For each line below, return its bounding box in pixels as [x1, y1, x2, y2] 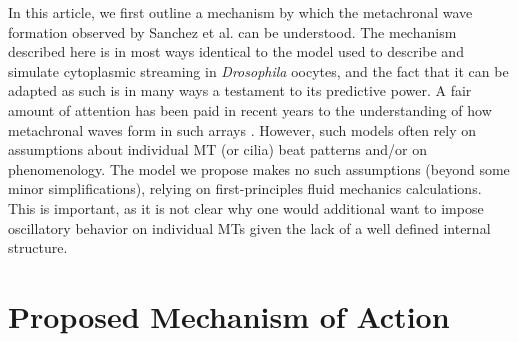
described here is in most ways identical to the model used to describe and [8, 41, 464, 62]
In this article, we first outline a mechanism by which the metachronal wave [8, 2, 473, 22]
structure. [8, 237, 68, 258]
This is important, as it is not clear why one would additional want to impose [8, 197, 484, 218]
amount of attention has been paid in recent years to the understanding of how [8, 99, 492, 120]
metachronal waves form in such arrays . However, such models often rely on [8, 119, 477, 140]
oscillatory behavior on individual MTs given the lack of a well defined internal [8, 217, 491, 238]
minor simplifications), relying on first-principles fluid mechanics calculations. [8, 178, 482, 199]
